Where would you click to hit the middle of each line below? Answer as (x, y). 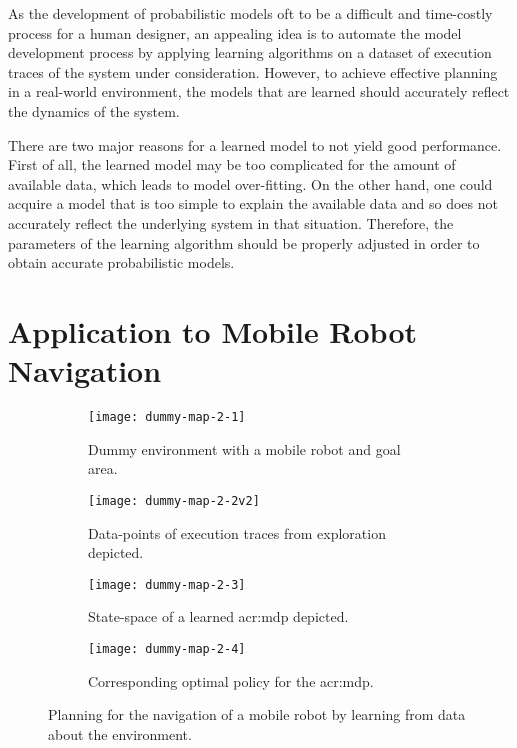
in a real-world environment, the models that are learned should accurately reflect (259, 91)
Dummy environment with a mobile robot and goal (244, 448)
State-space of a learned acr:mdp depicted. (218, 616)
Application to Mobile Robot (213, 330)
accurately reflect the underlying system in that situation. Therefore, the (231, 222)
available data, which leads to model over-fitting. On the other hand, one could (250, 183)
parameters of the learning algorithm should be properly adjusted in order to (244, 242)
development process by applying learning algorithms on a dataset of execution (250, 52)
